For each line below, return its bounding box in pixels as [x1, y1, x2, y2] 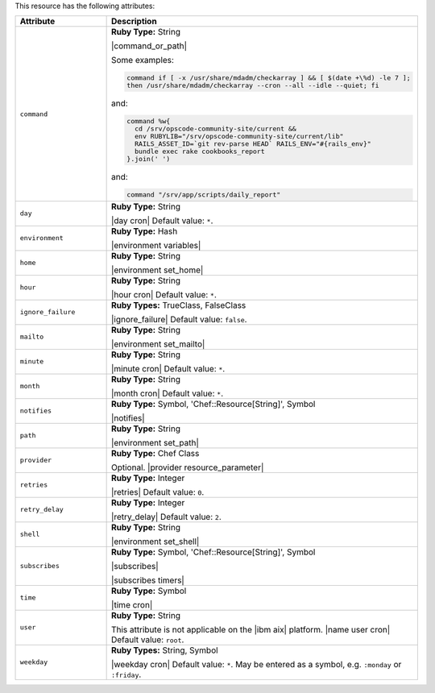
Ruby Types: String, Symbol [110, 645, 218, 656]
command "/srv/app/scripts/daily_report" [126, 190, 281, 199]
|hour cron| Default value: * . [110, 288, 217, 300]
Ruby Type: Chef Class [110, 447, 200, 459]
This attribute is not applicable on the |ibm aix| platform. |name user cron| [110, 624, 391, 635]
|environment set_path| [110, 437, 199, 448]
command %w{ [126, 117, 171, 126]
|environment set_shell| [110, 536, 200, 547]
